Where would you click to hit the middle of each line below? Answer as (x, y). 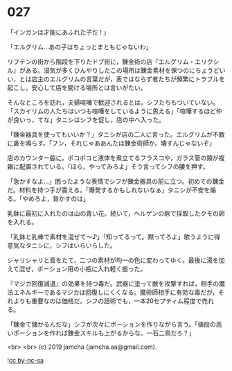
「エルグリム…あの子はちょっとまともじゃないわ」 (80, 46)
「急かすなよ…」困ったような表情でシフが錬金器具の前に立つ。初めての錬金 (116, 181)
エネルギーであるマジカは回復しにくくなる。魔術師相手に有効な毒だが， (116, 292)
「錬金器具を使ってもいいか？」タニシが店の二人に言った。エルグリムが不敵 (116, 134)
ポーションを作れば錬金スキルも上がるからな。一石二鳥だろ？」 (104, 333)
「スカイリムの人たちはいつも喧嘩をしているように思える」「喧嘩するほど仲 (115, 111)
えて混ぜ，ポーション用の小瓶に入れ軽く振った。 (77, 268)
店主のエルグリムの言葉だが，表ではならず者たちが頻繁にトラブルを (128, 79)
